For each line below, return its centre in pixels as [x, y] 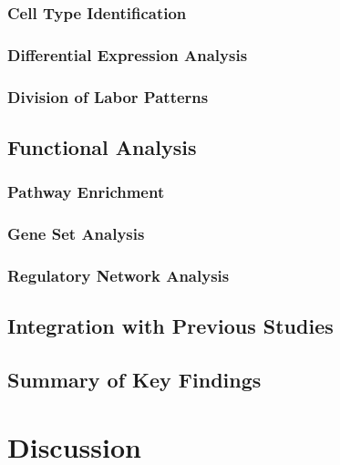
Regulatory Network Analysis [118, 275]
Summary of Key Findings [134, 380]
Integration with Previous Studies [170, 326]
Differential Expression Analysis [128, 54]
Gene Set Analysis [76, 234]
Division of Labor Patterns [108, 96]
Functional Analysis [102, 146]
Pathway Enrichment [86, 192]
